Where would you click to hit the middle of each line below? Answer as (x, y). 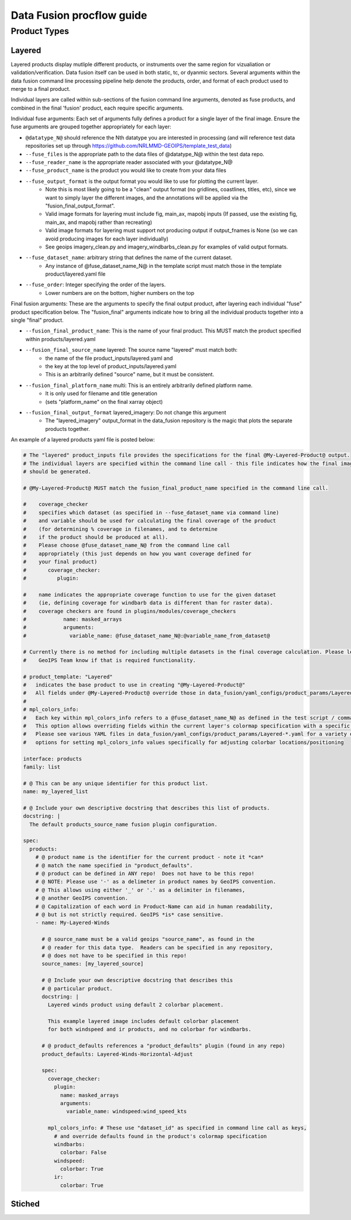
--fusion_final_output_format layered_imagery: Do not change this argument (126, 412)
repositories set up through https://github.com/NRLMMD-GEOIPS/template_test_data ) (129, 146)
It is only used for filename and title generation (101, 393)
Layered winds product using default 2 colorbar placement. (136, 1005)
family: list (42, 767)
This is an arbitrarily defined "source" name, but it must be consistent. (130, 375)
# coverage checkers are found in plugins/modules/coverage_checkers (130, 611)
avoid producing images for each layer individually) (107, 239)
